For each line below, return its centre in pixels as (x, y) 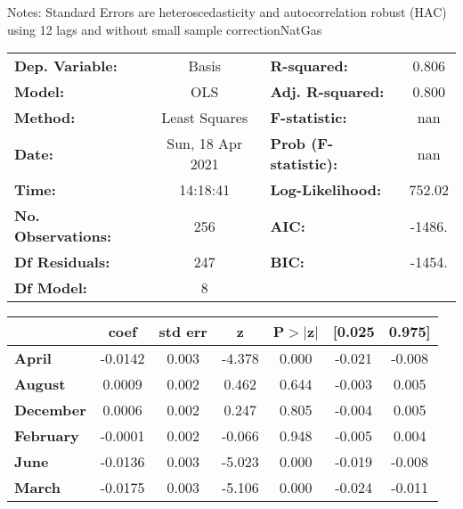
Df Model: (51, 288)
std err (183, 332)
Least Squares (205, 118)
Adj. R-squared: (327, 92)
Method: (45, 118)
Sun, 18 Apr (205, 144)
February (47, 436)
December (50, 410)
